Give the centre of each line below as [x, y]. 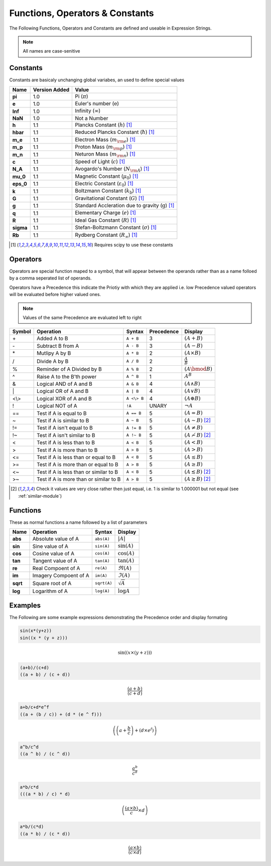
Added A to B [52, 339]
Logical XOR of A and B [64, 398]
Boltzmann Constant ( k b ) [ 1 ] [108, 191]
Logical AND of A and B [65, 384]
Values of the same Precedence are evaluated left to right [82, 317]
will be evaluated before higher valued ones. [55, 295]
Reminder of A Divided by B [70, 369]
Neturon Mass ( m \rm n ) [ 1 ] [105, 155]
